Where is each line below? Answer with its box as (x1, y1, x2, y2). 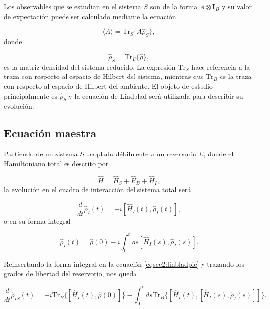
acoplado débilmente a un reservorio (86, 149, 197, 159)
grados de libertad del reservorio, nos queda (4, 268, 137, 279)
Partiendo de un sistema (4, 149, 78, 159)
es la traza (220, 71, 252, 81)
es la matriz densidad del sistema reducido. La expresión (4, 61, 176, 72)
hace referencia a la (191, 61, 250, 72)
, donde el (203, 149, 234, 159)
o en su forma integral (4, 215, 71, 226)
